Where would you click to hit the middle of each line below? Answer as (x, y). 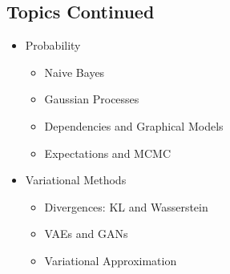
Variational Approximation (111, 260)
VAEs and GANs (86, 234)
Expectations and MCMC (107, 153)
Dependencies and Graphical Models (134, 125)
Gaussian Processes (92, 99)
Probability (53, 45)
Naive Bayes (75, 72)
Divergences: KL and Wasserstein (126, 206)
